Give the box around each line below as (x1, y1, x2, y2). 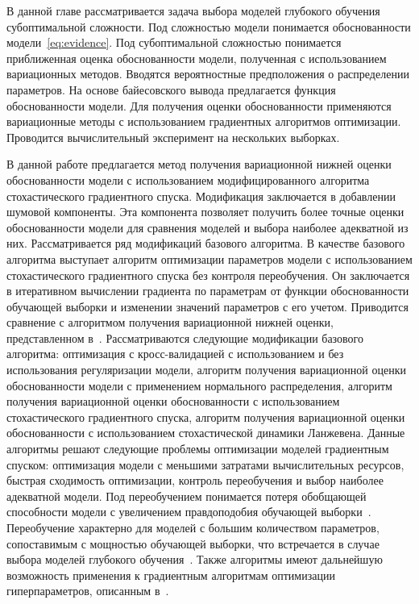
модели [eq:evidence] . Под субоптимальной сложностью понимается (6, 34, 342, 51)
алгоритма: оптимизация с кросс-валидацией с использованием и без (6, 345, 344, 362)
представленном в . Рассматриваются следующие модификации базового (6, 329, 363, 346)
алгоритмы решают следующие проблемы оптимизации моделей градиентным (6, 440, 389, 457)
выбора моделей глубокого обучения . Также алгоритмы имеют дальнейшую (6, 551, 383, 568)
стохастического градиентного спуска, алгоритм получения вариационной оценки (6, 408, 405, 425)
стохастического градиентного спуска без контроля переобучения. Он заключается (6, 266, 410, 283)
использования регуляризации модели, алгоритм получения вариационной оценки (6, 361, 406, 378)
